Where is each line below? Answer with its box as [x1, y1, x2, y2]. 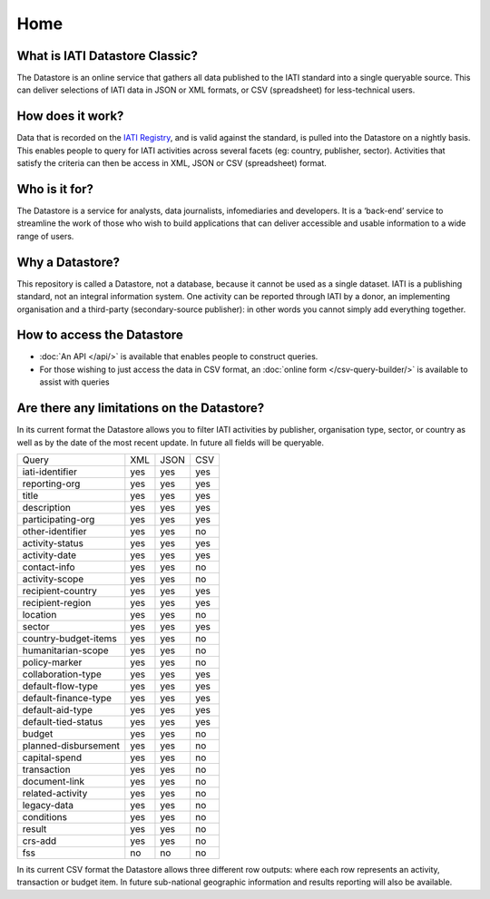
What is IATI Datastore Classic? [16, 48, 199, 64]
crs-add [22, 835, 57, 847]
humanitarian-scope [22, 644, 109, 657]
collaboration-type [22, 668, 102, 680]
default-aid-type [22, 703, 93, 716]
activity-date [22, 549, 77, 562]
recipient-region [22, 596, 92, 609]
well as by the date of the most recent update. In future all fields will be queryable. [16, 436, 324, 448]
